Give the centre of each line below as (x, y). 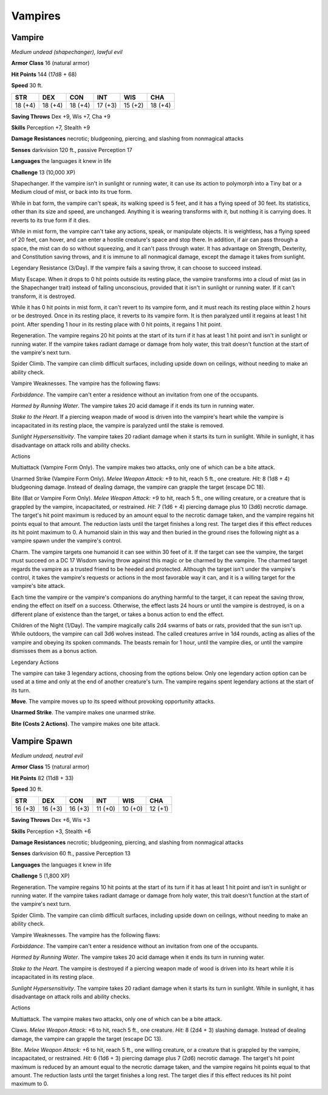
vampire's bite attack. (38, 586)
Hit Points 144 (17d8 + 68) (44, 74)
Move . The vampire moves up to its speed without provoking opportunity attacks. (113, 702)
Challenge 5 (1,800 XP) (40, 876)
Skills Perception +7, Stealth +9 (51, 128)
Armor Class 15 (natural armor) (50, 767)
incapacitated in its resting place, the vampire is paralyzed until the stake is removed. (118, 425)
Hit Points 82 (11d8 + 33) (43, 778)
